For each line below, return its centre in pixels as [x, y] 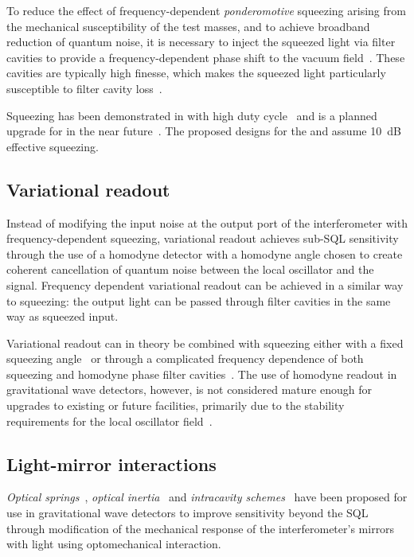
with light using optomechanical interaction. [114, 544]
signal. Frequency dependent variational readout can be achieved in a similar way [205, 284]
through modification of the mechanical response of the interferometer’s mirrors [201, 528]
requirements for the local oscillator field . [109, 421]
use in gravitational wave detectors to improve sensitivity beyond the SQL [187, 513]
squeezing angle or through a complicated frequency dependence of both [185, 358]
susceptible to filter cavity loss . [84, 88]
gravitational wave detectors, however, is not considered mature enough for [189, 390]
